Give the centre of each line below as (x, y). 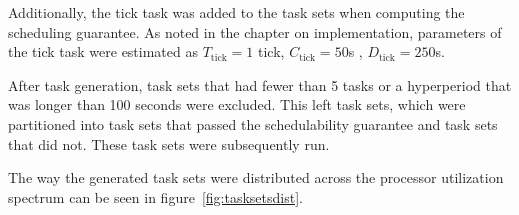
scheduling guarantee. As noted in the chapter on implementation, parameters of (255, 31)
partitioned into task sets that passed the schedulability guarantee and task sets (253, 123)
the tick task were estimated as (103, 51)
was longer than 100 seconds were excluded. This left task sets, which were (237, 104)
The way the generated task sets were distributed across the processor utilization (256, 177)
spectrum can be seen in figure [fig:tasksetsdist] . (155, 196)
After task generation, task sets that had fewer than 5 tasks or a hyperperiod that (260, 84)
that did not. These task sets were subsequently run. (169, 143)
